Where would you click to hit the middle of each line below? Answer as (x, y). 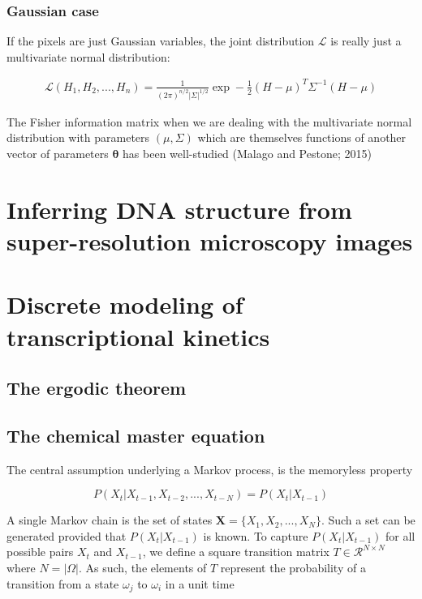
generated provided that (67, 535)
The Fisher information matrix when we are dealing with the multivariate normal (209, 121)
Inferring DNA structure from (179, 209)
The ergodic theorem (97, 388)
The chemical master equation (136, 435)
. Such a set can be (368, 520)
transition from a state (63, 583)
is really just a (366, 41)
